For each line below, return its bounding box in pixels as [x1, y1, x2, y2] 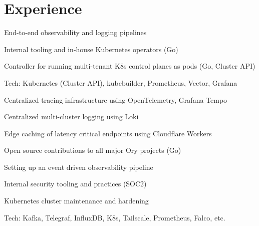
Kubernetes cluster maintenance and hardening [4, 195, 149, 206]
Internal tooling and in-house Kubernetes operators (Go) [4, 44, 178, 54]
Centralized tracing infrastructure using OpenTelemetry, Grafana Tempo [4, 94, 227, 105]
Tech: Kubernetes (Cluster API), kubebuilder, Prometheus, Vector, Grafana [4, 77, 237, 88]
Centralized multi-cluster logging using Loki [4, 111, 139, 122]
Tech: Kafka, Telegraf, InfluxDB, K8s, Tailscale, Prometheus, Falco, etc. [4, 212, 225, 222]
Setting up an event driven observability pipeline [4, 161, 153, 172]
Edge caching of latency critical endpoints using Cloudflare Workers [4, 128, 212, 138]
